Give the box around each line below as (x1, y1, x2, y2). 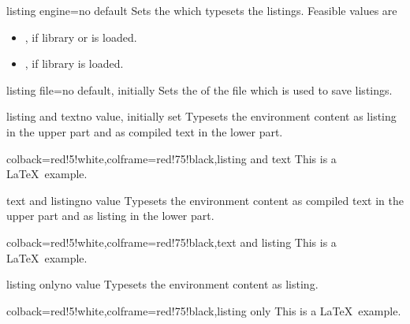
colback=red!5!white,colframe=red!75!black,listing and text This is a (6, 150, 337, 166)
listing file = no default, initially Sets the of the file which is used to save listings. (6, 81, 393, 98)
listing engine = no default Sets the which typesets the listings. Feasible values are (6, 2, 397, 18)
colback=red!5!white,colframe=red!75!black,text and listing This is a (6, 233, 337, 250)
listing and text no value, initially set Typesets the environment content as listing (6, 108, 397, 125)
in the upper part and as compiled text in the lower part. (6, 123, 283, 140)
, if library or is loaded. (24, 28, 137, 45)
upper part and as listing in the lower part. (6, 207, 214, 224)
